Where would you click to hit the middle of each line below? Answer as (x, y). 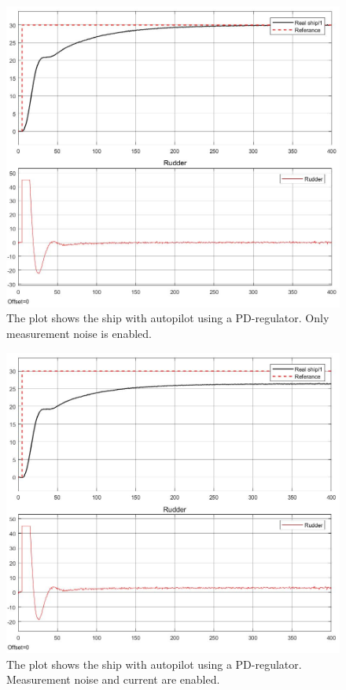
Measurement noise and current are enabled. (113, 679)
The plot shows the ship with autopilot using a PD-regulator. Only (168, 318)
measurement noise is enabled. (79, 333)
